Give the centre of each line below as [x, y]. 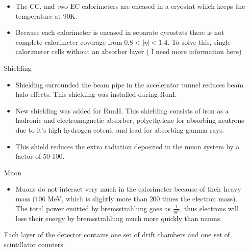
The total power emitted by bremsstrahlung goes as [93, 208]
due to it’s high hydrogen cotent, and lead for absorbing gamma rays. [120, 129]
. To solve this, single [199, 42]
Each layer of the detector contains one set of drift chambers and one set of [117, 235]
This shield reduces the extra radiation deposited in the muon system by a [127, 146]
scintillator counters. [35, 244]
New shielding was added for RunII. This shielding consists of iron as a [122, 110]
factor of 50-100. [40, 156]
